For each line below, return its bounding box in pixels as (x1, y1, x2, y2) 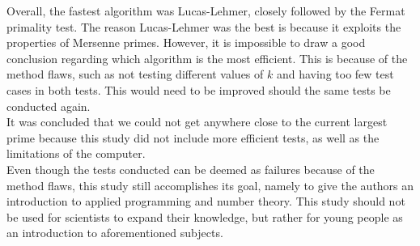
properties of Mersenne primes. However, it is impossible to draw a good (6, 34, 366, 51)
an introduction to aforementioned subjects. (6, 224, 223, 241)
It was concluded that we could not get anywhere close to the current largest (6, 113, 388, 130)
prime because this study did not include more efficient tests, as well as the (6, 129, 380, 146)
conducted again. (6, 97, 91, 114)
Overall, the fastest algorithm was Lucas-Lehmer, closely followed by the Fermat (6, 2, 405, 19)
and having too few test (276, 66, 394, 83)
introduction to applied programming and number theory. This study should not (6, 193, 405, 210)
